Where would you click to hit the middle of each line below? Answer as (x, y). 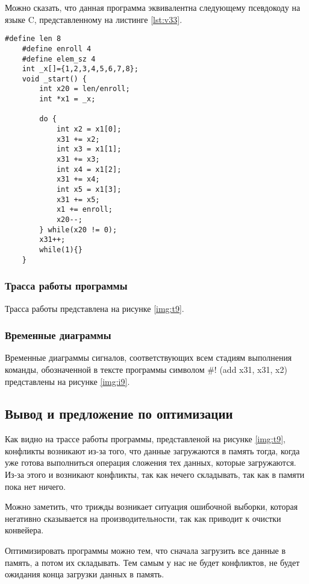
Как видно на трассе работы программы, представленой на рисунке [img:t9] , (145, 439)
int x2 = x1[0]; (89, 129)
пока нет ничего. (35, 486)
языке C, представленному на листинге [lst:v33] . (94, 19)
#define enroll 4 (57, 49)
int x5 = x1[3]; (89, 190)
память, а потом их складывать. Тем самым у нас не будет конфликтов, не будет (152, 562)
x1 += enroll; (84, 210)
